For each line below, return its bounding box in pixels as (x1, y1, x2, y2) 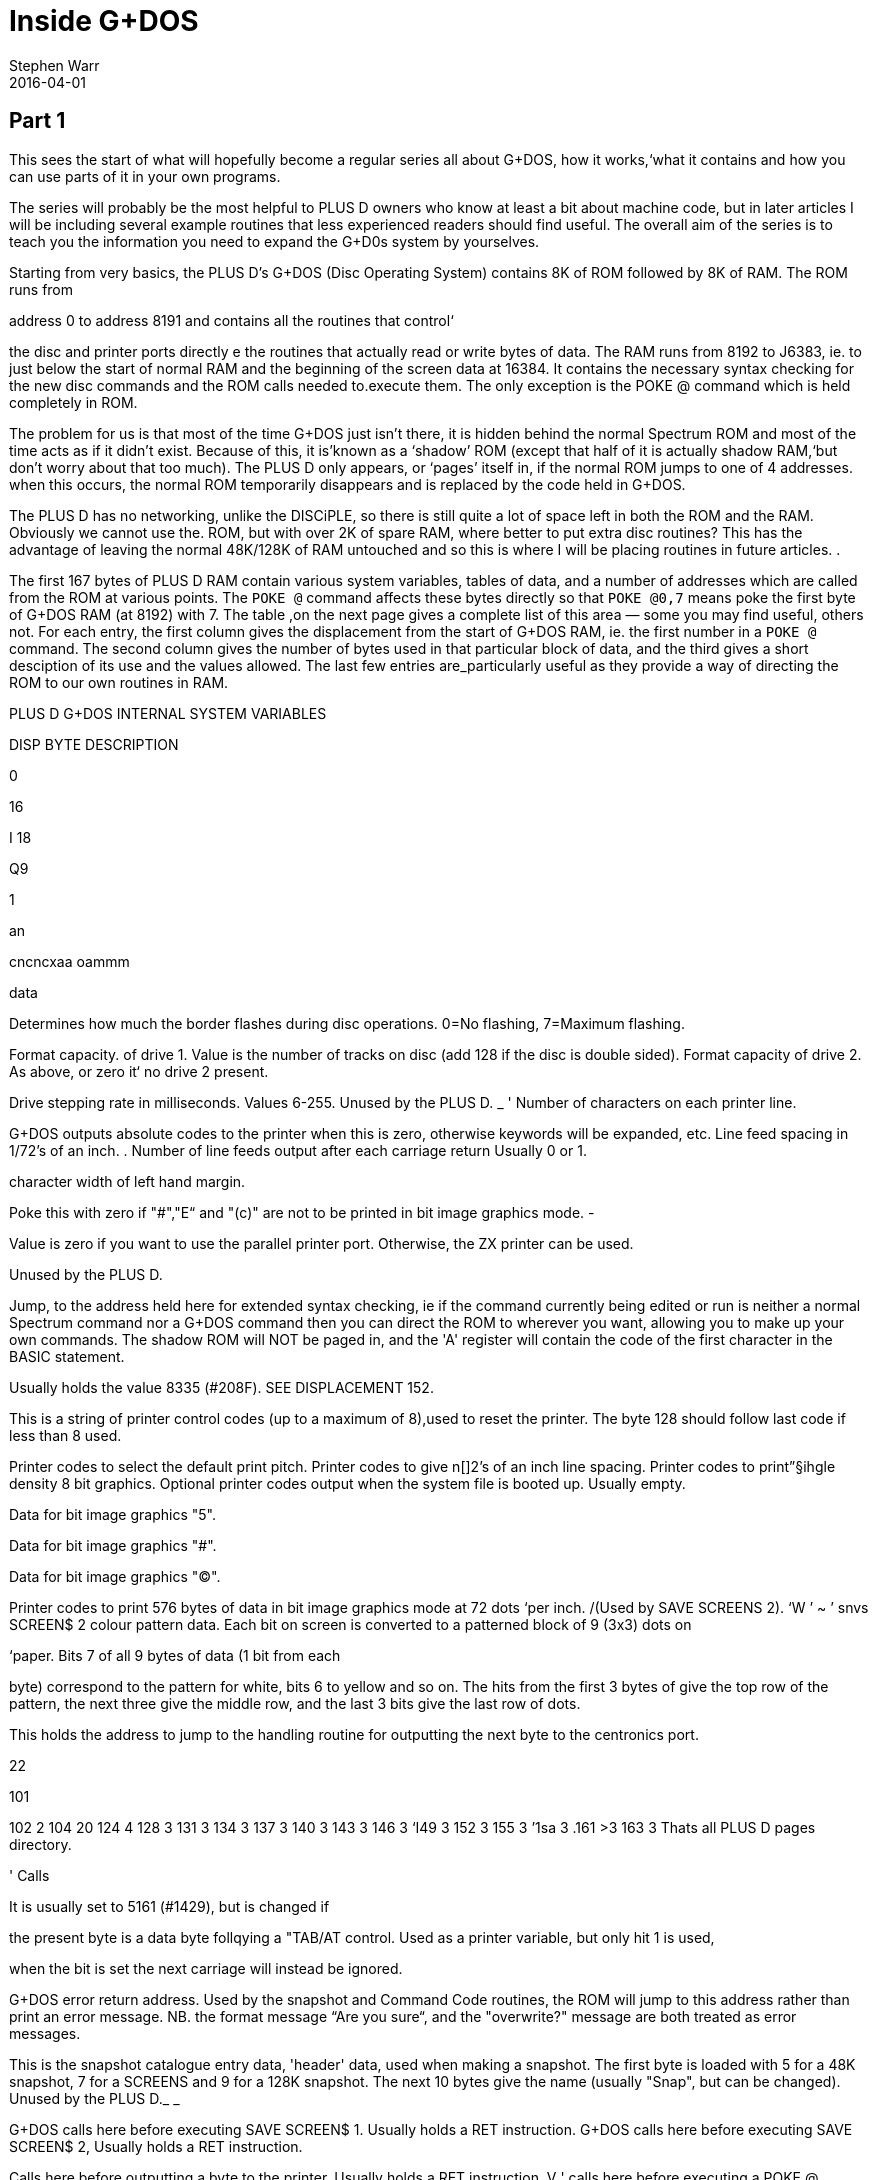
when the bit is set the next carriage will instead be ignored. (9, 1959, 403, 1977)
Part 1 (9, 108, 66, 134)
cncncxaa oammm (9, 952, 130, 970)
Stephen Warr (9, 56, 100, 74)
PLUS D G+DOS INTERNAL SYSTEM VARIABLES (9, 704, 327, 722)
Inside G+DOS (9, 4, 199, 38)
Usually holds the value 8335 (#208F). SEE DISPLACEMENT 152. (9, 1378, 434, 1396)
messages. (9, 2024, 81, 2042)
